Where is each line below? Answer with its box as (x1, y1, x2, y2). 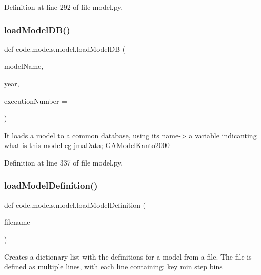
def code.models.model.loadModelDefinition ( (4, 199, 146, 210)
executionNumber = (4, 95, 67, 106)
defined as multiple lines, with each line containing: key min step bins (4, 261, 223, 272)
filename (4, 216, 30, 227)
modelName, (4, 61, 44, 71)
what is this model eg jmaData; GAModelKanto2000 (4, 140, 170, 151)
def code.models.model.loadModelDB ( (4, 43, 126, 54)
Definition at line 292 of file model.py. (4, 2, 123, 12)
